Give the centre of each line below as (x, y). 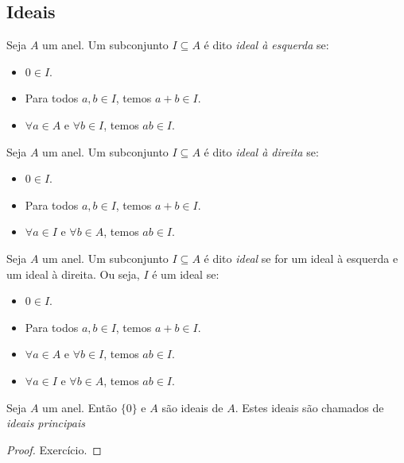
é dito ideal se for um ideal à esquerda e (301, 258)
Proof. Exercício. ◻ (54, 449)
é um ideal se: (186, 274)
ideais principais (46, 423)
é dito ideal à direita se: (261, 151)
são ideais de (192, 407)
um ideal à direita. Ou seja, (73, 274)
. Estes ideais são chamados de (309, 407)
